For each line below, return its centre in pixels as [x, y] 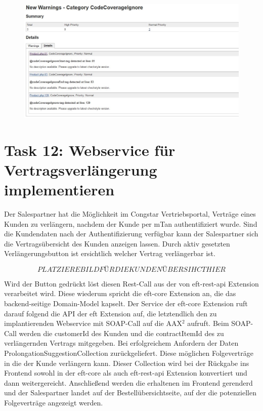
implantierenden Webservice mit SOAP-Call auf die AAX [93, 323]
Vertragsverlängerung [81, 169]
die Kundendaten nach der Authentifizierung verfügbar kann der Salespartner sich [131, 234]
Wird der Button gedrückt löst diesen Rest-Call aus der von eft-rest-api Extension [131, 283]
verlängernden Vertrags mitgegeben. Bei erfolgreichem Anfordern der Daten [121, 343]
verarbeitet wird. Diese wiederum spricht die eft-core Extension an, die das [120, 293]
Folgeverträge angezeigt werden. [54, 403]
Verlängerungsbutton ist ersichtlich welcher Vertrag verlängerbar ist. [110, 253]
